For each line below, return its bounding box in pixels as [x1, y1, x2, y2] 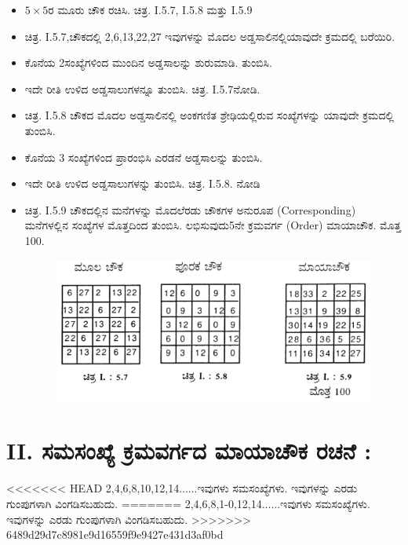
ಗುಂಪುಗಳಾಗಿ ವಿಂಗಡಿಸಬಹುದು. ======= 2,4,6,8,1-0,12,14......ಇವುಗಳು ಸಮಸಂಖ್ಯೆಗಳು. [6, 496, 370, 511]
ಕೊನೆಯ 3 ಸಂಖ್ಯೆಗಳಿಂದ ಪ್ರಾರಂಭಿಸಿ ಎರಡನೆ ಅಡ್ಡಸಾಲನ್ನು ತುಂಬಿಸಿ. [24, 148, 263, 165]
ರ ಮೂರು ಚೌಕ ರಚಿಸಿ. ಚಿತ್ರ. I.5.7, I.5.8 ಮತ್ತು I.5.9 [48, 2, 253, 17]
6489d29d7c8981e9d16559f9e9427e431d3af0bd [6, 526, 224, 543]
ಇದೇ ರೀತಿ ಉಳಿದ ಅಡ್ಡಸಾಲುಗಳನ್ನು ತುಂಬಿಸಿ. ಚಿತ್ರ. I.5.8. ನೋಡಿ [24, 175, 260, 192]
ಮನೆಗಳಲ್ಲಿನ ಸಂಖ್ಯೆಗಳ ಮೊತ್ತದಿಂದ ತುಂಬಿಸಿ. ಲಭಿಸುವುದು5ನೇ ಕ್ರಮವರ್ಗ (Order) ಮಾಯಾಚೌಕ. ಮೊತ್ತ [24, 217, 402, 233]
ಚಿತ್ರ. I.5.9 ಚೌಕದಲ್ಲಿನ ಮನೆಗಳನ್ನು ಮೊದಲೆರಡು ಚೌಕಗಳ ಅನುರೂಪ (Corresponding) [24, 201, 356, 218]
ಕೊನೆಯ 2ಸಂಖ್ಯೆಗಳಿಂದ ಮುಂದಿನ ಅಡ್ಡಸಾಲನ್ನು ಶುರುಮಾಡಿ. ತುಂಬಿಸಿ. [24, 54, 272, 71]
